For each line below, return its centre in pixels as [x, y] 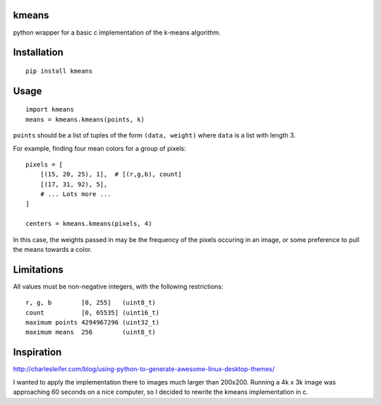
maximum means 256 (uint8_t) [91, 332]
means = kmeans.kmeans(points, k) [85, 119]
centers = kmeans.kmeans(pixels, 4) [89, 224]
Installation [38, 53]
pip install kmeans [59, 71]
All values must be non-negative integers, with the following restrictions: [118, 286]
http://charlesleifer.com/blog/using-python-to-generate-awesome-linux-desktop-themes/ [144, 369]
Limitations [38, 269]
